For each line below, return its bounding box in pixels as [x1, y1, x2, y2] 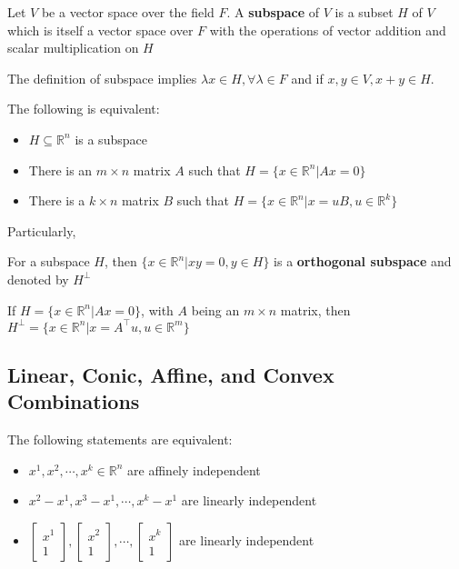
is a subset [334, 3, 394, 21]
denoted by [7, 269, 69, 288]
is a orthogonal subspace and [274, 252, 452, 271]
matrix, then [280, 300, 351, 319]
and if [291, 68, 324, 87]
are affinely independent [127, 460, 261, 479]
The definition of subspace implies [7, 68, 197, 87]
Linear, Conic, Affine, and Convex [7, 361, 334, 389]
